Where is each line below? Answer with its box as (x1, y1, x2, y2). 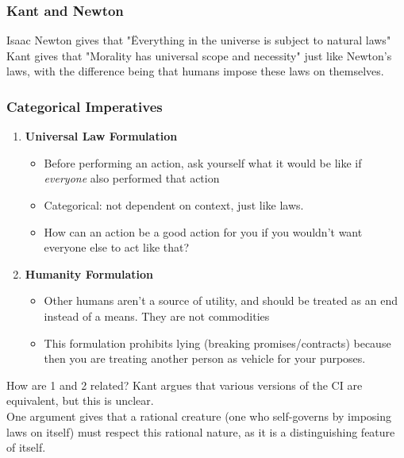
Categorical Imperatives (6, 96, 163, 116)
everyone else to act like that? (44, 239, 190, 256)
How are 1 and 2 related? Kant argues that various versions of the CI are (6, 376, 363, 393)
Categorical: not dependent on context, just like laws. (44, 197, 304, 213)
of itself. (6, 439, 46, 456)
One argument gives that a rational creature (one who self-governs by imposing (6, 407, 392, 424)
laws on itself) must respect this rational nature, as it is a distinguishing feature (6, 423, 395, 440)
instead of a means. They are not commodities (44, 307, 270, 324)
